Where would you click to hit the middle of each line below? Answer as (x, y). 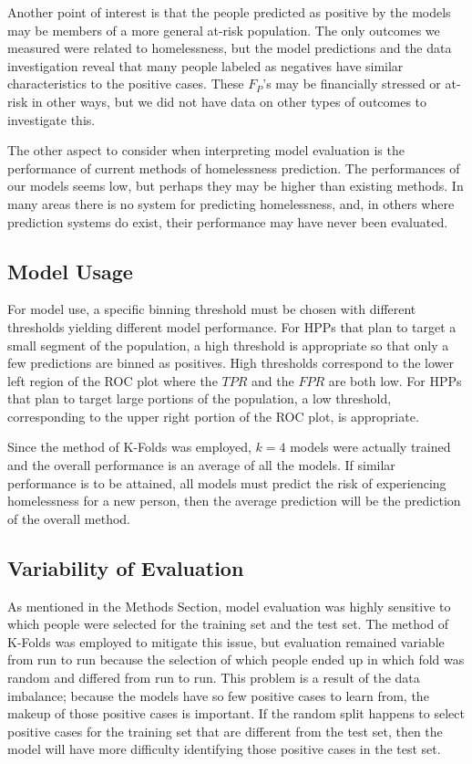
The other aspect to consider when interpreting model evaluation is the (206, 150)
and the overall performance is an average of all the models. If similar (201, 465)
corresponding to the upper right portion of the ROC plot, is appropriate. (213, 416)
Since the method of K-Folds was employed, (129, 447)
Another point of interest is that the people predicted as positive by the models (229, 12)
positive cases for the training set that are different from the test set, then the (225, 731)
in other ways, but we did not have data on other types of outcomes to (229, 101)
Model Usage (70, 271)
